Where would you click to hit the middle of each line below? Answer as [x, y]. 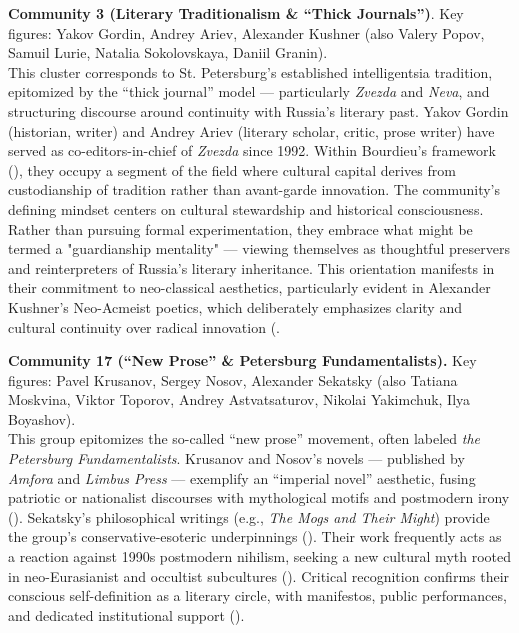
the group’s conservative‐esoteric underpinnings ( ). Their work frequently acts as [255, 536]
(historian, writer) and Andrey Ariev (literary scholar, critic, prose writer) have [251, 130]
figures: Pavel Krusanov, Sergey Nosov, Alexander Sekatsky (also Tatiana [233, 379]
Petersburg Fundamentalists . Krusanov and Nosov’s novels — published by [236, 458]
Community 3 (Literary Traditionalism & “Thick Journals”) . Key [236, 13]
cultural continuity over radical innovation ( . [144, 326]
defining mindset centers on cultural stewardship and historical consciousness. [246, 208]
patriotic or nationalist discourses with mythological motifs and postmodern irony [259, 497]
